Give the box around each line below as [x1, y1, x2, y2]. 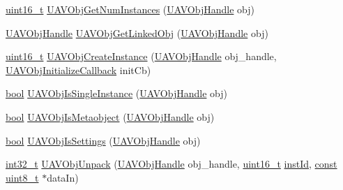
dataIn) [47, 170, 79, 184]
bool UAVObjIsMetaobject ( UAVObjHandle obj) [6, 109, 215, 124]
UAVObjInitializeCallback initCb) [6, 62, 151, 77]
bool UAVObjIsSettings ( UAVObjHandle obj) [6, 133, 201, 147]
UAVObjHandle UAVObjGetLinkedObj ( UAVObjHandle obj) [6, 25, 268, 40]
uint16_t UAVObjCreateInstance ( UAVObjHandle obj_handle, [6, 49, 277, 64]
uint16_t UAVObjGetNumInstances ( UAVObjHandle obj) [6, 2, 254, 16]
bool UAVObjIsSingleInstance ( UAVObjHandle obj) [6, 86, 227, 101]
